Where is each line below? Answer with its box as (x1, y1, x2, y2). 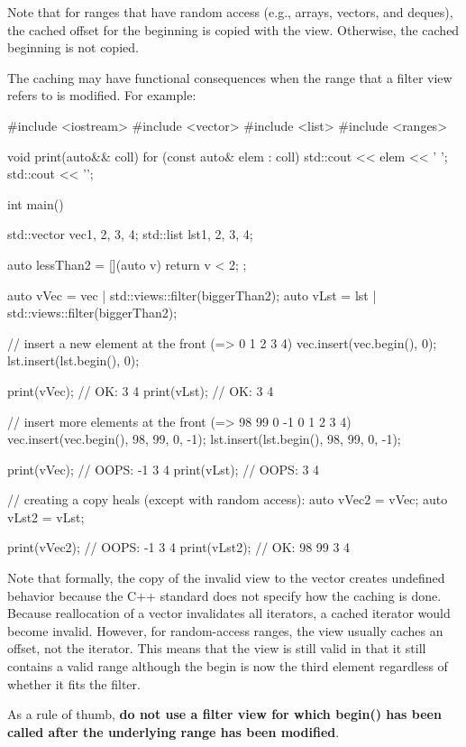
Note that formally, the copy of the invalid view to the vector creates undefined (7, 568, 445, 587)
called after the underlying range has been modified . (7, 722, 340, 741)
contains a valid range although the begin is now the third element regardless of (7, 657, 448, 676)
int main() (7, 194, 64, 213)
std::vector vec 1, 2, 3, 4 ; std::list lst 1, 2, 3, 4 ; (7, 225, 253, 244)
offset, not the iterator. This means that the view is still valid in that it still (7, 639, 426, 658)
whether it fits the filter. (7, 674, 141, 693)
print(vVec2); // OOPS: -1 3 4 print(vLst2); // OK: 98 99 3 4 (7, 538, 351, 557)
